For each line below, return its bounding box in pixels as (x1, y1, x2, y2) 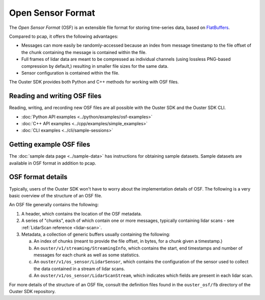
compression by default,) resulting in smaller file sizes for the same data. (21, 63, 169, 69)
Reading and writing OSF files (9, 92, 102, 100)
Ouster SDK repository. (9, 289, 56, 295)
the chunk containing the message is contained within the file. (21, 49, 147, 55)
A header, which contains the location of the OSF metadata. (21, 211, 142, 217)
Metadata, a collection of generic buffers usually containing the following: (21, 231, 170, 237)
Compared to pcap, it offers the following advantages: (9, 33, 119, 39)
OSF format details (9, 173, 68, 181)
